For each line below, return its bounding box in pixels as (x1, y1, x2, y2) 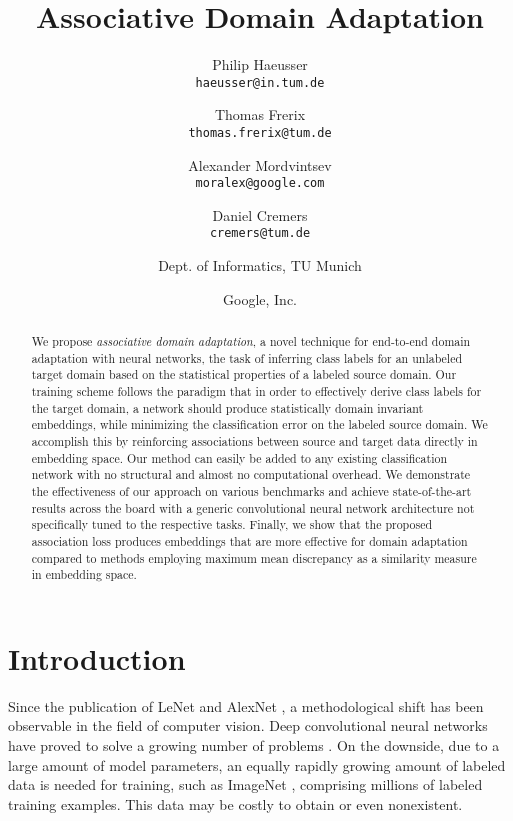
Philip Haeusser (212, 54, 308, 75)
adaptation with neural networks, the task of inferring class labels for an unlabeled (31, 349, 463, 366)
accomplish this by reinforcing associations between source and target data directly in (31, 433, 478, 450)
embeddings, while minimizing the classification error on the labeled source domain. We (31, 416, 488, 433)
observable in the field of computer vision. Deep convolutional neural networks (8, 715, 488, 736)
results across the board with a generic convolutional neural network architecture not (31, 499, 475, 516)
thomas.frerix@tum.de (188, 125, 332, 140)
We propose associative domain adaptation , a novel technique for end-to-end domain (31, 333, 471, 350)
